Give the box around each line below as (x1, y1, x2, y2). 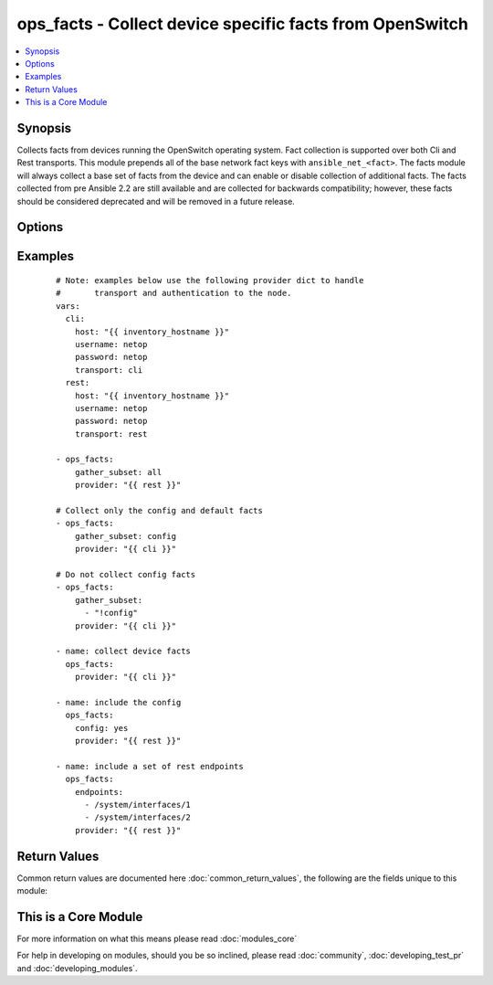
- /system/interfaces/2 (84, 812, 192, 822)
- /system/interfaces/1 (84, 800, 192, 810)
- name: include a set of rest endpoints (56, 761, 244, 771)
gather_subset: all (74, 467, 163, 477)
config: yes (74, 723, 129, 733)
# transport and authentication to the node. (56, 288, 292, 299)
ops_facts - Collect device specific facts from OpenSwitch (16, 14, 469, 34)
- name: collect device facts (56, 646, 192, 657)
